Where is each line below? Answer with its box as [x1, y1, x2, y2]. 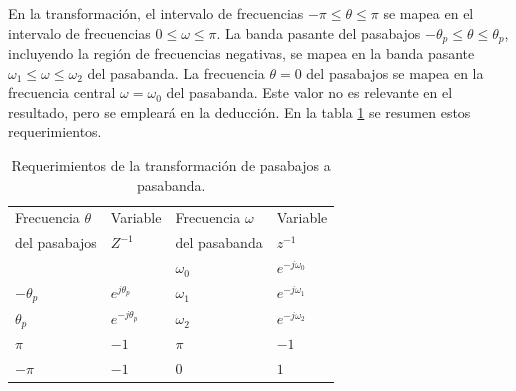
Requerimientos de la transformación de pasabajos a [11, 155, 331, 176]
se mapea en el [383, 3, 474, 23]
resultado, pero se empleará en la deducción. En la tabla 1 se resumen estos [8, 101, 471, 122]
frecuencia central [8, 82, 116, 103]
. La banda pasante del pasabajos [216, 22, 421, 43]
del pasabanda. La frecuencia [87, 62, 265, 83]
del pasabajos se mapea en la [306, 62, 484, 83]
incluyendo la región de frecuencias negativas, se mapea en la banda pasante [8, 43, 475, 64]
